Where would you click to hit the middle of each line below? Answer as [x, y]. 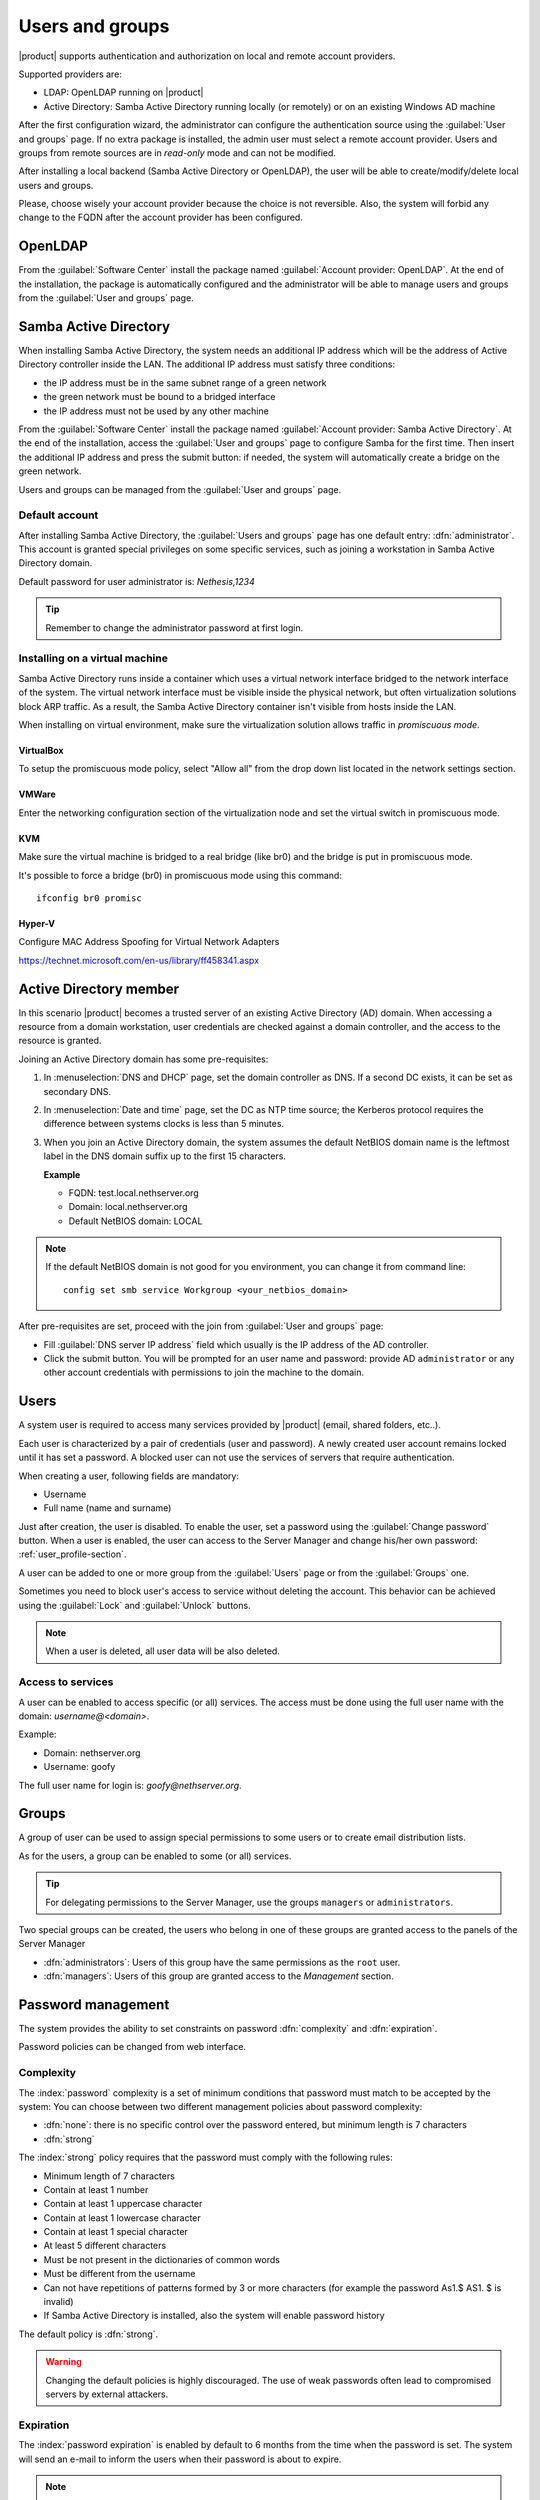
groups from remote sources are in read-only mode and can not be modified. [177, 152]
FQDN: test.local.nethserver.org [133, 1192]
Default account [58, 515]
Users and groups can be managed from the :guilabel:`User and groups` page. [180, 489]
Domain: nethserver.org [92, 1752]
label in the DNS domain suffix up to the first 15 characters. [165, 1156]
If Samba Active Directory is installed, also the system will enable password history [214, 2316]
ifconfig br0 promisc [89, 898]
